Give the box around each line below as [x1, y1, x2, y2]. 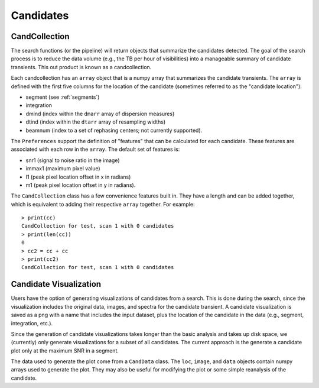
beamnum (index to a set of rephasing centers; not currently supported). [25, 127, 203, 134]
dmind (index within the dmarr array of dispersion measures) [25, 110, 175, 117]
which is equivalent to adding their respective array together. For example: [11, 201, 195, 208]
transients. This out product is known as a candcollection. [11, 63, 152, 70]
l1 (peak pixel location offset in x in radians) [25, 173, 131, 180]
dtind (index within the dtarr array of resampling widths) [25, 118, 166, 125]
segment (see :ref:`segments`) [25, 93, 100, 101]
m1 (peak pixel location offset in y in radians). [25, 181, 136, 189]
